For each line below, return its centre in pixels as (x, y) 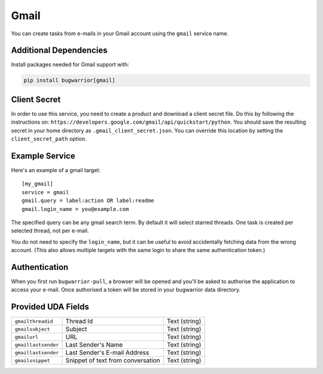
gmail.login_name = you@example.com (75, 209)
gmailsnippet (32, 361)
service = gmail (45, 192)
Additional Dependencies (59, 50)
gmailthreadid (34, 321)
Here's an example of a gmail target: (56, 170)
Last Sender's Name (94, 345)
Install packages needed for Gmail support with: (70, 65)
